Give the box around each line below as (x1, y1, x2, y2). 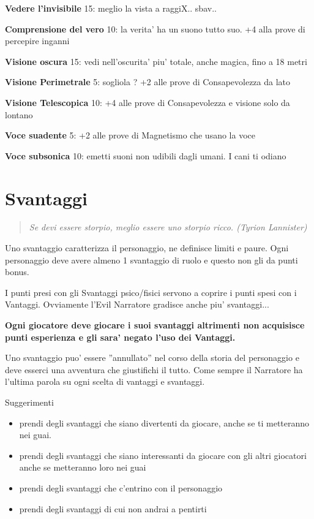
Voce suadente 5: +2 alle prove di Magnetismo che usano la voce (5, 129, 255, 142)
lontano (5, 108, 33, 121)
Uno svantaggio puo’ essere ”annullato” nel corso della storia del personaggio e (5, 351, 299, 364)
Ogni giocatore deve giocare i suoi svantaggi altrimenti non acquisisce (5, 319, 305, 331)
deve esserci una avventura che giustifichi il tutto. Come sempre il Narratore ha (5, 363, 303, 376)
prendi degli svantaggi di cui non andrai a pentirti (19, 502, 207, 515)
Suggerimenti (5, 396, 54, 408)
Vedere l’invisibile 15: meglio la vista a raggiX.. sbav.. (5, 2, 217, 14)
